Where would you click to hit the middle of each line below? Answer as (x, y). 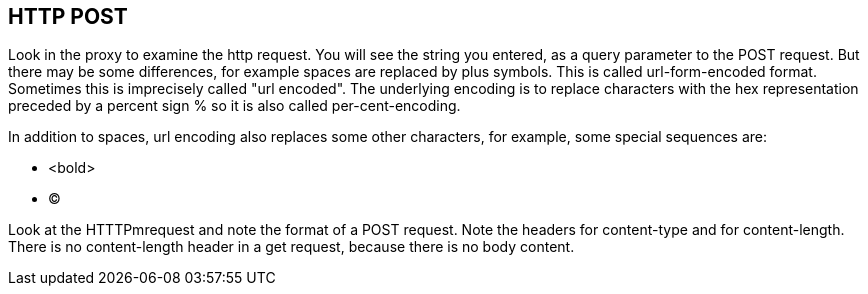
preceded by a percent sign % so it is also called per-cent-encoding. (234, 106)
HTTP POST (68, 16)
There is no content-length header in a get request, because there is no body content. (291, 247)
